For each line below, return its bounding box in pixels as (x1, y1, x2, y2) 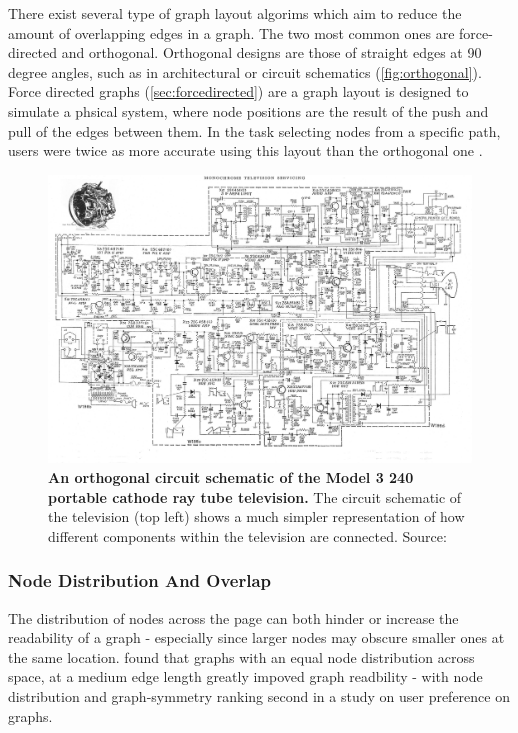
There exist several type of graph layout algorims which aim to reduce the (8, 3, 462, 23)
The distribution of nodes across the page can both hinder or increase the (8, 607, 459, 628)
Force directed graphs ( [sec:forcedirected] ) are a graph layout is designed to (8, 81, 469, 102)
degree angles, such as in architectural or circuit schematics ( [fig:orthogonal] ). (8, 61, 482, 82)
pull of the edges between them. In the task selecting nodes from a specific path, (8, 120, 501, 141)
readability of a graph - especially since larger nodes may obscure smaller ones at (8, 627, 505, 648)
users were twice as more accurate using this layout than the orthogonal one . (8, 140, 483, 161)
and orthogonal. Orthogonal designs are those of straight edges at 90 (61, 42, 482, 63)
